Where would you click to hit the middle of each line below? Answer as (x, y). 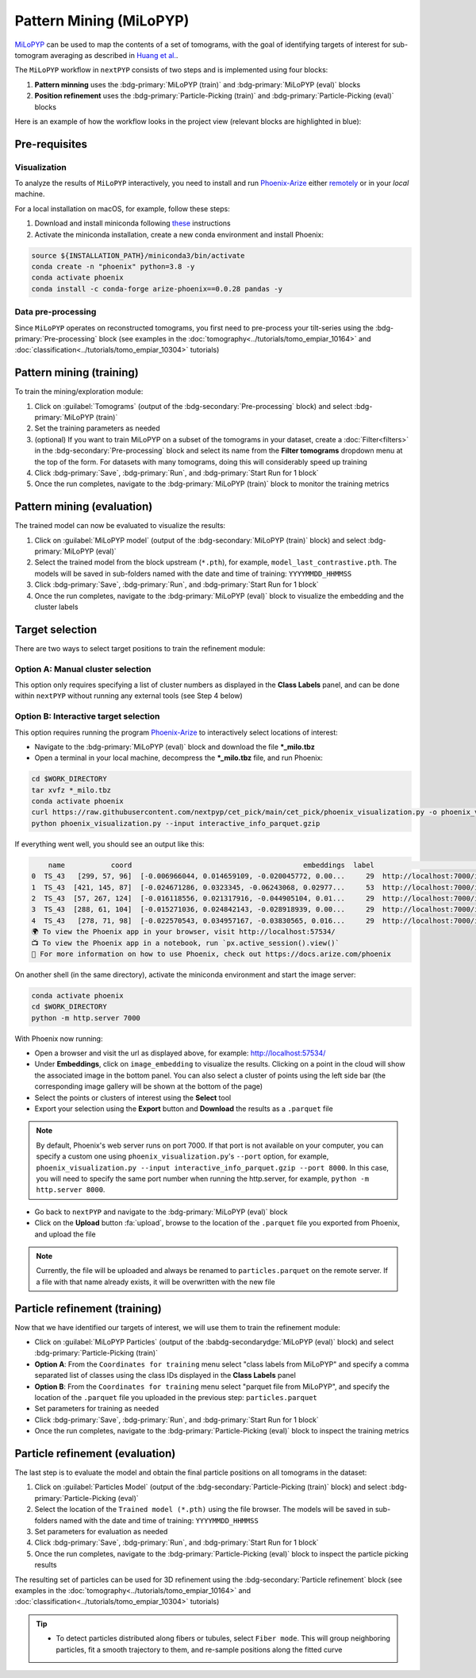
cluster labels (56, 607)
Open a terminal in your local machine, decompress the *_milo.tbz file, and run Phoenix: (178, 758)
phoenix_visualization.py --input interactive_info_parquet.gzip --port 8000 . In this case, (212, 1167)
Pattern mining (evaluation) (84, 507)
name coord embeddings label (211, 865)
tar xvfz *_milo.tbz (71, 790)
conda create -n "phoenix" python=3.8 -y (113, 266)
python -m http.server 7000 (86, 1018)
